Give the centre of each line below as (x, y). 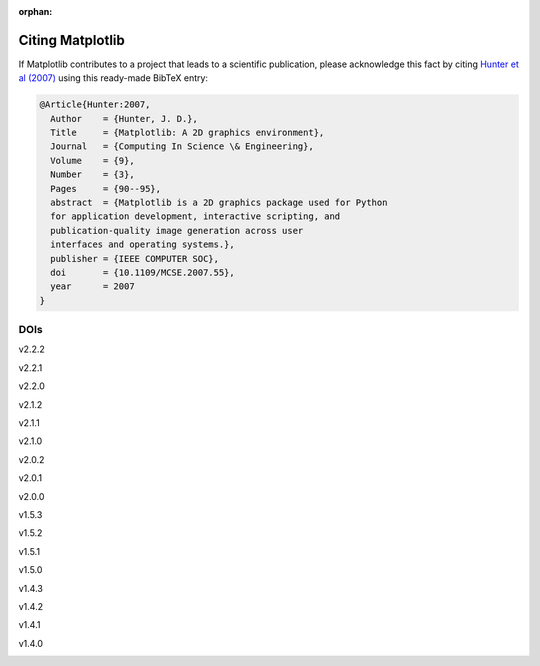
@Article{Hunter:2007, (95, 104)
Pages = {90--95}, (106, 188)
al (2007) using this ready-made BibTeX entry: (113, 78)
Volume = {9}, (92, 160)
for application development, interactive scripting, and (195, 216)
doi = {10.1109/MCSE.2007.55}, (142, 272)
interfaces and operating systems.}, (142, 244)
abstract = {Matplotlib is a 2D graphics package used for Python (219, 203)
